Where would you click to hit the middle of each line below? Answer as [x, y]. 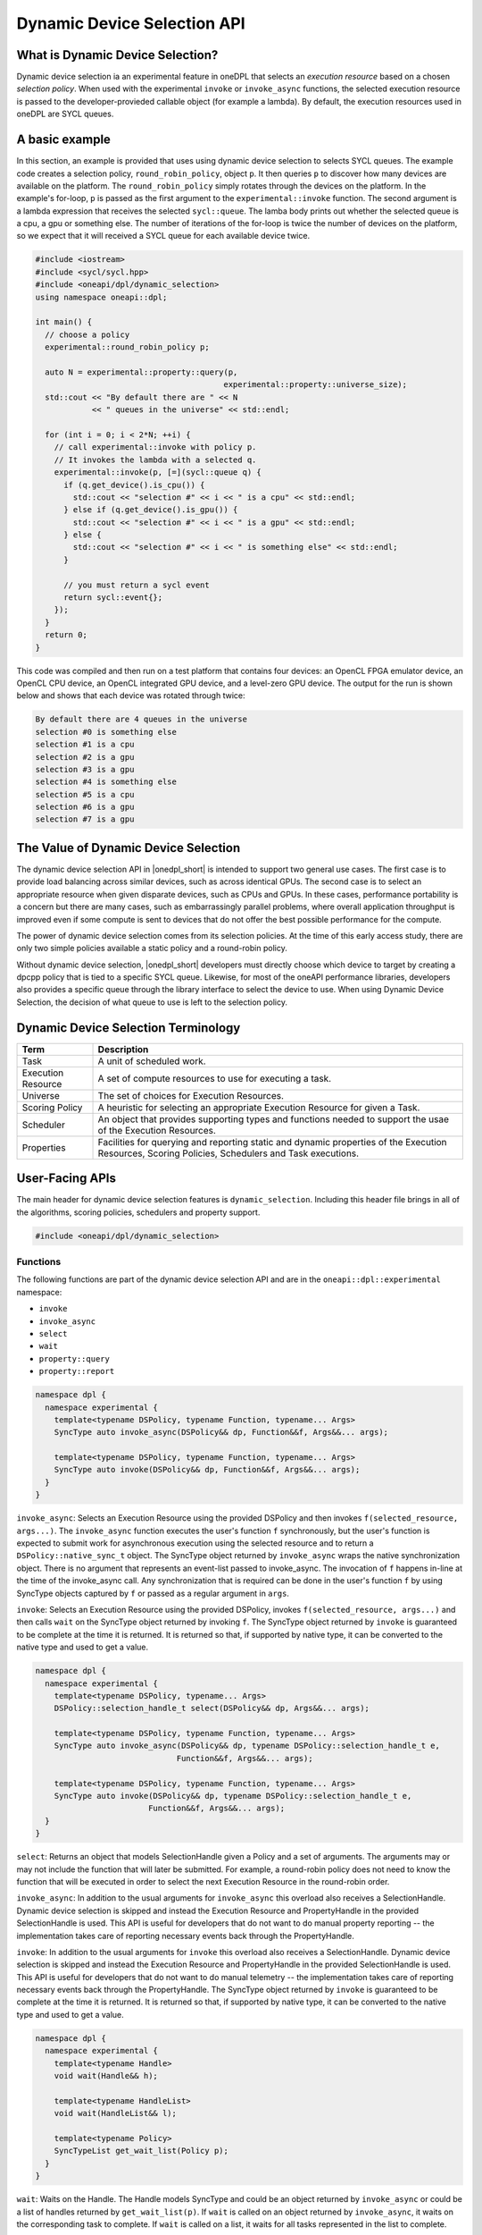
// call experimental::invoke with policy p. [155, 447]
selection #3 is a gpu [85, 769]
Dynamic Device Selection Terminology [129, 1028]
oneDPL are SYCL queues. [65, 114]
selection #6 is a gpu [85, 807]
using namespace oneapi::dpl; [101, 297]
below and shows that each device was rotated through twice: [131, 696]
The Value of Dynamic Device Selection [129, 848]
